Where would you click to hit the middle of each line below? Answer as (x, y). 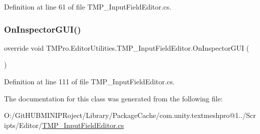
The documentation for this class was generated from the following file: (113, 98)
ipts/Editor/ (23, 125)
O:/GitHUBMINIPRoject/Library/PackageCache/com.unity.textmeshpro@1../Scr (130, 115)
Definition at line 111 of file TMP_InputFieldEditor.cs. (90, 81)
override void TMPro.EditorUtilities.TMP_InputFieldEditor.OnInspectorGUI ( (127, 47)
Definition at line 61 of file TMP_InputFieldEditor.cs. (88, 7)
